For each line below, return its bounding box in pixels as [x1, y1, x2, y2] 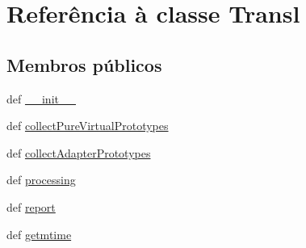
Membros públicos [6, 52, 162, 77]
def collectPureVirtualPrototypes [6, 117, 169, 134]
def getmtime [6, 225, 72, 242]
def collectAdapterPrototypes [6, 144, 151, 161]
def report [6, 198, 56, 215]
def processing [6, 171, 76, 188]
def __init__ [6, 90, 76, 107]
